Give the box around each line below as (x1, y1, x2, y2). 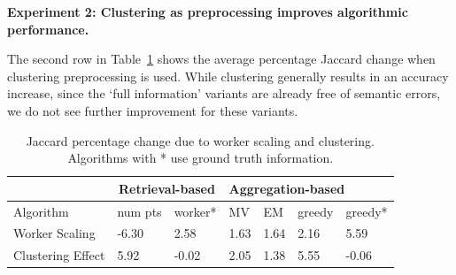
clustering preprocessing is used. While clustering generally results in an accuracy (7, 66, 449, 85)
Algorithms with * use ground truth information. (67, 149, 334, 167)
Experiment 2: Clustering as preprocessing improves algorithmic (7, 3, 408, 20)
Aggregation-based (228, 179, 345, 197)
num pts (117, 202, 162, 220)
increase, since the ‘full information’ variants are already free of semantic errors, (7, 84, 441, 103)
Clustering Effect (13, 246, 105, 264)
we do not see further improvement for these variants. (7, 101, 298, 119)
